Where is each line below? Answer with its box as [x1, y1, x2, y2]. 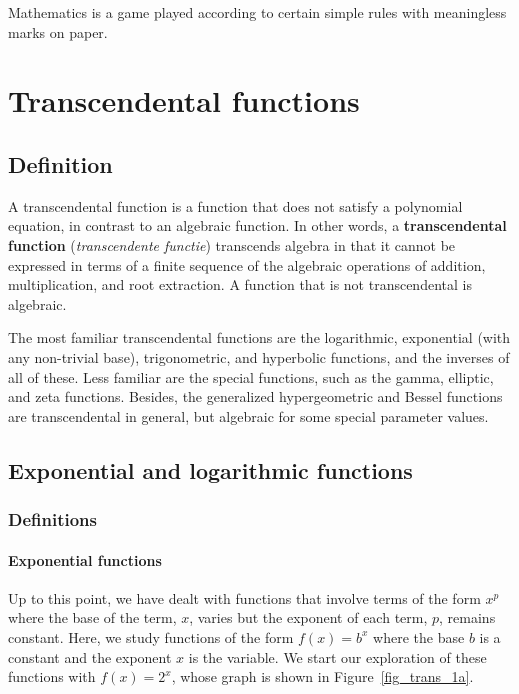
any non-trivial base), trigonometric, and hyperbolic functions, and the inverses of [8, 346, 510, 367]
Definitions [8, 507, 97, 531]
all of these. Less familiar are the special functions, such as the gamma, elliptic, [8, 366, 494, 387]
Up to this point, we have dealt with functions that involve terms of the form [8, 587, 481, 608]
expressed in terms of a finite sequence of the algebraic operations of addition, [8, 254, 486, 275]
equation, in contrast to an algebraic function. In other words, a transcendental [8, 215, 507, 236]
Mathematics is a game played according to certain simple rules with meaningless [8, 2, 507, 22]
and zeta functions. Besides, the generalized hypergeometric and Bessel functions [8, 386, 503, 407]
